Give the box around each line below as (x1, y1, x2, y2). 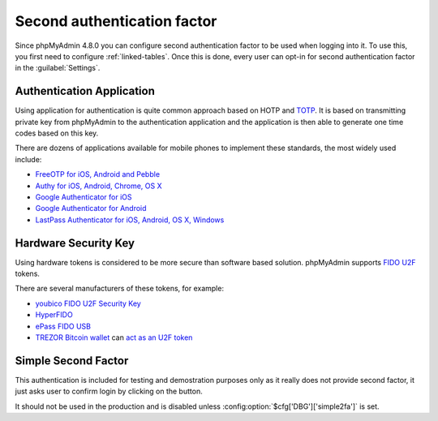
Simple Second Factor (15, 354, 129, 367)
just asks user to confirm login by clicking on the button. (15, 386, 203, 397)
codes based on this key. (15, 128, 99, 138)
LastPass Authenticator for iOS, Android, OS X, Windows (35, 215, 225, 225)
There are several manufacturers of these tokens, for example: (15, 284, 225, 294)
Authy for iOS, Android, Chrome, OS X (35, 181, 162, 191)
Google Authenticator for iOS (35, 191, 133, 202)
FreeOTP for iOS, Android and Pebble (35, 170, 161, 179)
